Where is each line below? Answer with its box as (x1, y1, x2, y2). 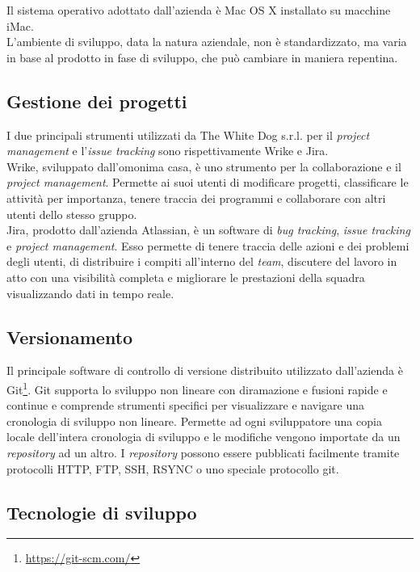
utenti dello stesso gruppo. (6, 205, 137, 222)
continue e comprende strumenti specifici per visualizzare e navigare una (6, 397, 364, 414)
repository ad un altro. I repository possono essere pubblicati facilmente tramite (6, 444, 400, 461)
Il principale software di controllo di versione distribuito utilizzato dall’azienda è (6, 362, 403, 379)
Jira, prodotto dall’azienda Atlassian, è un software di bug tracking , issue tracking (6, 221, 410, 238)
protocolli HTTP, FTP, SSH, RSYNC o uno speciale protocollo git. (6, 460, 339, 477)
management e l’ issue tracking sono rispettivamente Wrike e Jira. (6, 142, 329, 159)
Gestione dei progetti (6, 88, 187, 113)
